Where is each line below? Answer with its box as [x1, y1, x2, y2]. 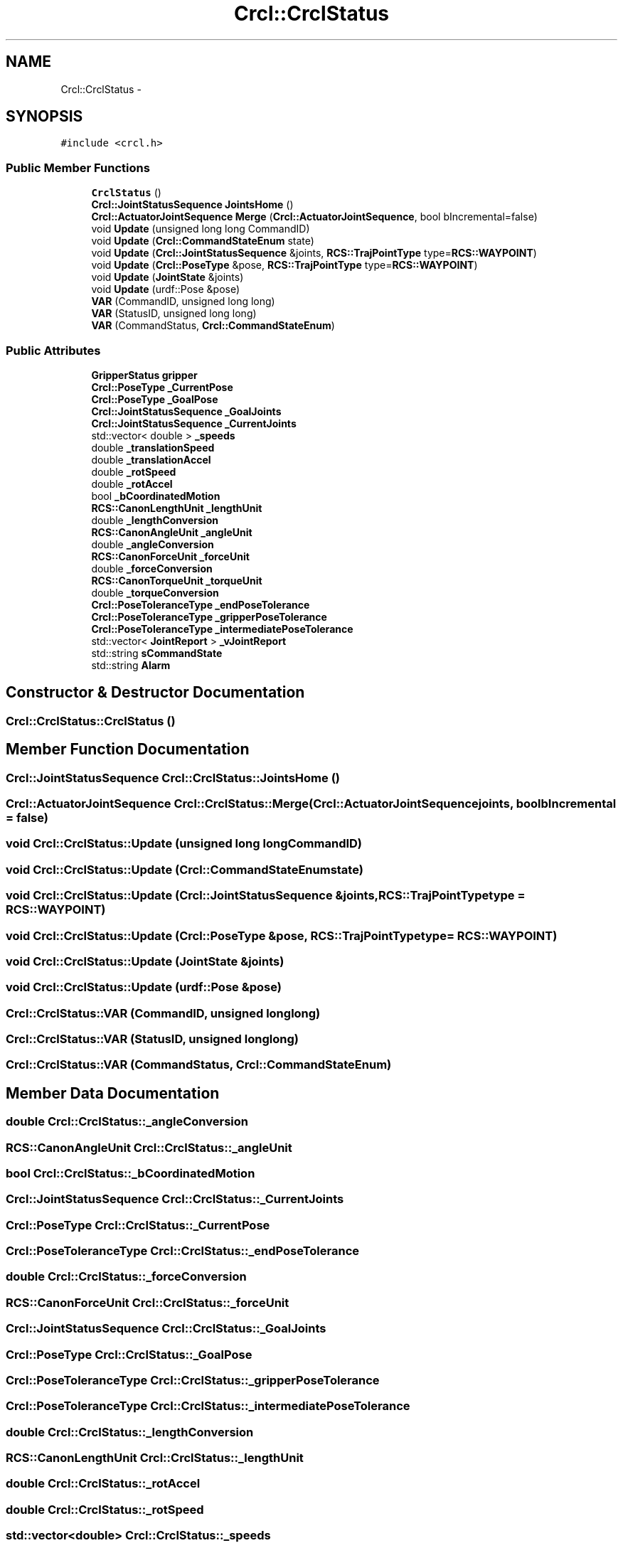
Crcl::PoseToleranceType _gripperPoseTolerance [91, 610, 327, 623]
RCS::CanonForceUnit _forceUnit [91, 550, 250, 562]
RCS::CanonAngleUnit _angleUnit [91, 525, 252, 538]
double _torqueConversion [91, 586, 219, 599]
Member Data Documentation [6, 1084, 220, 1102]
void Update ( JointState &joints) [91, 271, 244, 284]
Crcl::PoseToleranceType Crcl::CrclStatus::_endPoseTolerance [6, 1244, 360, 1259]
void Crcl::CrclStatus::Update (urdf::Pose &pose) [6, 980, 282, 995]
